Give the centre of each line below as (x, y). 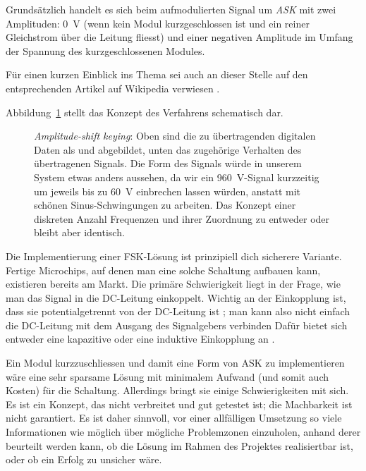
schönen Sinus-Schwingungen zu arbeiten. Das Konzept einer (165, 205)
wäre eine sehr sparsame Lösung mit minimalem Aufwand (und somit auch (167, 376)
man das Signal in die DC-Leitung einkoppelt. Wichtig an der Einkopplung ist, (176, 297)
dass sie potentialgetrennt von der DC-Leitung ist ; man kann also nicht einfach (178, 311)
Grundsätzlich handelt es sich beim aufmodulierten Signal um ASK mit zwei (171, 9)
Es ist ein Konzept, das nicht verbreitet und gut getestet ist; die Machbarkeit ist (179, 404)
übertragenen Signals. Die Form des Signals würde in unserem (168, 163)
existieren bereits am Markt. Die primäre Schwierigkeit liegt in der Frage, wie (173, 284)
